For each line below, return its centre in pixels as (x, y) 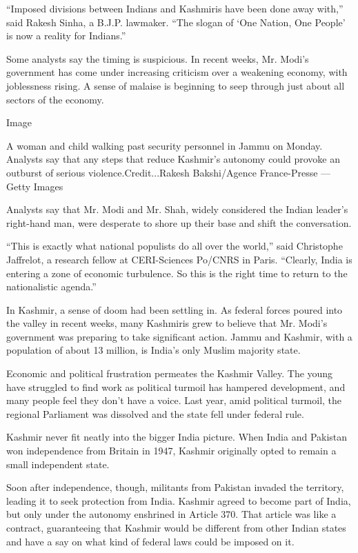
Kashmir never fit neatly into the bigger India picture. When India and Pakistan (177, 437)
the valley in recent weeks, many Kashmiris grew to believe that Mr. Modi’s (167, 323)
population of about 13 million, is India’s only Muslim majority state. (153, 350)
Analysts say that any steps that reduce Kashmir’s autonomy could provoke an (173, 159)
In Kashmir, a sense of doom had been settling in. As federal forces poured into (175, 309)
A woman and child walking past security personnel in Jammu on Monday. (165, 145)
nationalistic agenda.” (51, 286)
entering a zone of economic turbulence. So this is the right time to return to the (177, 273)
